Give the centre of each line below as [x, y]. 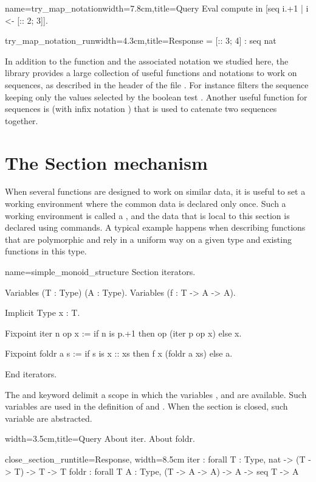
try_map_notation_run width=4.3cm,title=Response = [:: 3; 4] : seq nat [141, 40]
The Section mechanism [106, 162]
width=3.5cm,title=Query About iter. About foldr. [100, 438]
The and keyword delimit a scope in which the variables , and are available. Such [156, 394]
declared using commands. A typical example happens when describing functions [155, 227]
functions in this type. [46, 251]
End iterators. [31, 374]
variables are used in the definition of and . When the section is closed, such [146, 406]
